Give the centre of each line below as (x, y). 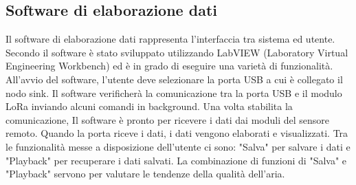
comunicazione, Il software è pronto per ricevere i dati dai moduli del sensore (167, 119)
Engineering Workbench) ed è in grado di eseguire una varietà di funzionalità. (169, 66)
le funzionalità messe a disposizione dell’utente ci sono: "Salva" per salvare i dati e (178, 146)
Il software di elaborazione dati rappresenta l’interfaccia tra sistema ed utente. (170, 39)
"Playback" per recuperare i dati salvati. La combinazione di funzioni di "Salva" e (176, 160)
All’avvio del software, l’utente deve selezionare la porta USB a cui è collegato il (174, 79)
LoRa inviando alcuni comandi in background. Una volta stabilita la (149, 106)
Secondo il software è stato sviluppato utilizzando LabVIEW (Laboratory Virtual (177, 52)
